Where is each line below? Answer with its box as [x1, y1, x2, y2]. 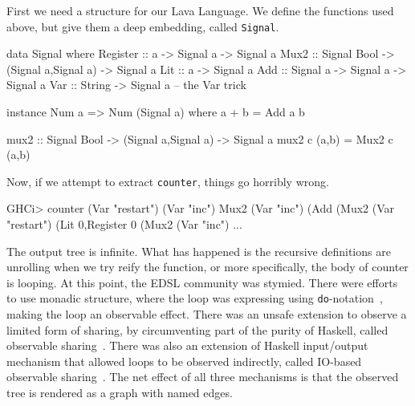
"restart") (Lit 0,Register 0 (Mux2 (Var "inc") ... [6, 216, 242, 233]
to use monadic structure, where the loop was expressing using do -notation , [6, 290, 383, 307]
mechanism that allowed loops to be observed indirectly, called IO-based [6, 352, 362, 369]
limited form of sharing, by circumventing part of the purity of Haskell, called [6, 321, 389, 338]
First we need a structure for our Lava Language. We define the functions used [6, 2, 394, 18]
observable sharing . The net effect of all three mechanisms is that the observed [6, 368, 399, 385]
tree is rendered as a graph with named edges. [6, 384, 233, 401]
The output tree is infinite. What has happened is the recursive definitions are [6, 242, 391, 259]
